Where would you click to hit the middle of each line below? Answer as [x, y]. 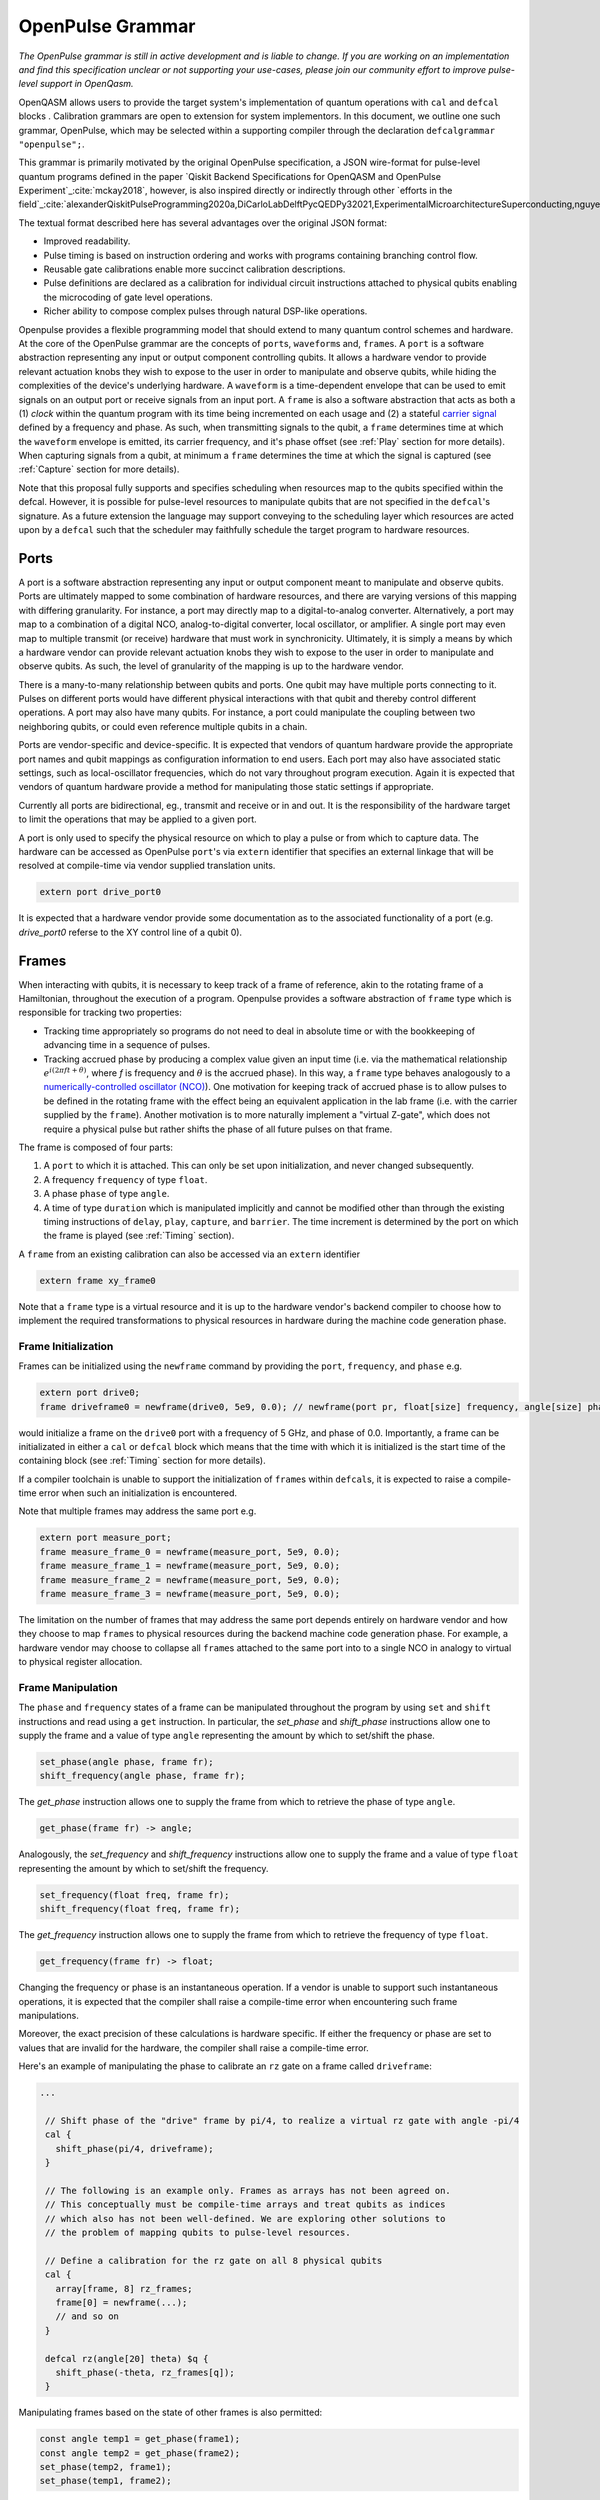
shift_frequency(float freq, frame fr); [139, 1909]
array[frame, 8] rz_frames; [124, 2288]
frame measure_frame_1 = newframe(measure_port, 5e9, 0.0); [190, 1566]
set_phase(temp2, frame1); [105, 2467]
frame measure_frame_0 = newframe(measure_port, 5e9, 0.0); [190, 1551]
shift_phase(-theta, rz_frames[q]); [145, 2372]
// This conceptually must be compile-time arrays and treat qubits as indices [245, 2204]
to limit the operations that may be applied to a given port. [137, 819]
